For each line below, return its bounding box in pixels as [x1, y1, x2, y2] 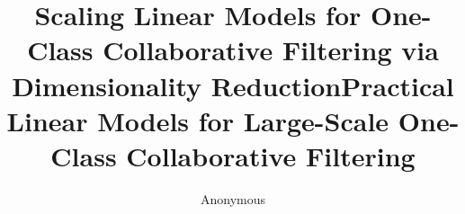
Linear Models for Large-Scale [6, 102, 389, 138]
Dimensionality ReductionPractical [12, 67, 454, 103]
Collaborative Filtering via [103, 31, 439, 68]
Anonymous [200, 189, 266, 208]
